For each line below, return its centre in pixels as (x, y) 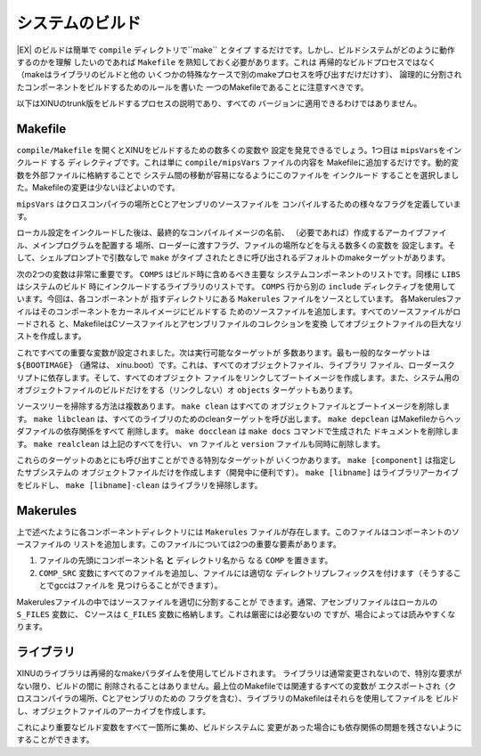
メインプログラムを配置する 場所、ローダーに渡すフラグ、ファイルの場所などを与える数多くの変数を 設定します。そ (244, 245)
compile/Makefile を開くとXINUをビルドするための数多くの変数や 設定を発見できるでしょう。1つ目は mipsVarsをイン (239, 150)
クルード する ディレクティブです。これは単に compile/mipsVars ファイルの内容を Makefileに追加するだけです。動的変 (237, 163)
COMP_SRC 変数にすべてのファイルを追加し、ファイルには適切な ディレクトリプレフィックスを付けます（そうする (246, 573)
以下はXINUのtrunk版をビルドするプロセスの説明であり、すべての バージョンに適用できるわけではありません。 (219, 103)
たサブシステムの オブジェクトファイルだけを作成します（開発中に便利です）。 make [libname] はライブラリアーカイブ (237, 473)
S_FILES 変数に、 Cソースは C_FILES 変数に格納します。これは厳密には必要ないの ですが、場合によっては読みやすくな (236, 614)
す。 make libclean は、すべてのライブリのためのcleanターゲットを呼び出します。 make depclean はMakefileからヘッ (239, 419)
